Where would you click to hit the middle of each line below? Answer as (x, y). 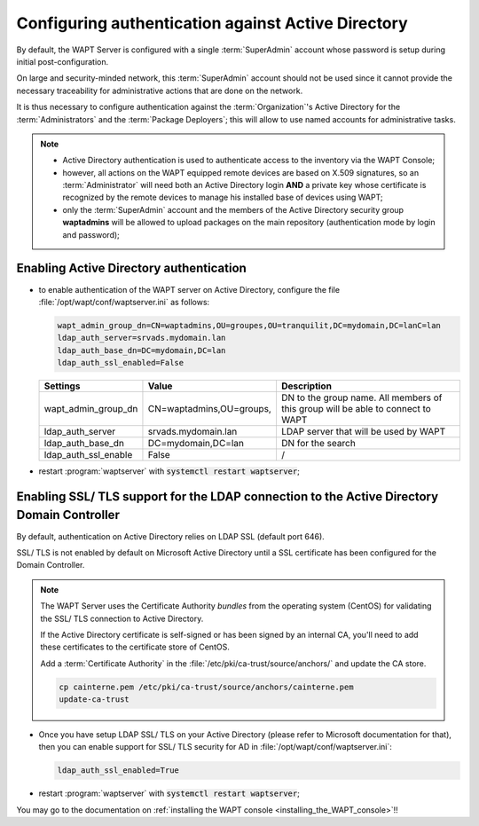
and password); (91, 234)
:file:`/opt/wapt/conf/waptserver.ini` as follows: (124, 302)
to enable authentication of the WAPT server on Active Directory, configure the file (189, 289)
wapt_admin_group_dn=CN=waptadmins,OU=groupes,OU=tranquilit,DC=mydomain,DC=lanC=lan (249, 325)
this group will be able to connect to (356, 409)
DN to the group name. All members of (361, 397)
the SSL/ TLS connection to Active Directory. (122, 618)
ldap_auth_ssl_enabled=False (121, 363)
